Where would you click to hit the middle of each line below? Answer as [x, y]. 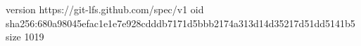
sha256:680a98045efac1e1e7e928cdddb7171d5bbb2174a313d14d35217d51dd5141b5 [180, 23]
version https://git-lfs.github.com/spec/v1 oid [105, 9]
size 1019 [25, 37]
